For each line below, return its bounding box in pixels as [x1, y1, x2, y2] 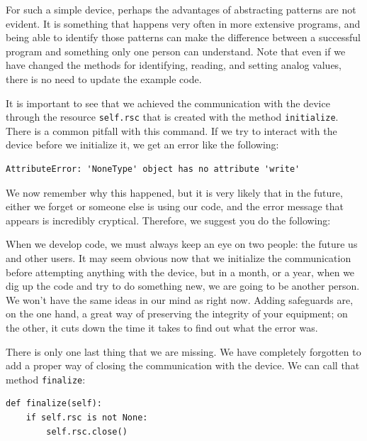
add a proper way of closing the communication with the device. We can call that [6, 358, 360, 373]
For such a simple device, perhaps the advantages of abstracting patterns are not [6, 2, 356, 16]
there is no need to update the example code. [6, 71, 202, 86]
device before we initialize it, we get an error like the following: [6, 137, 279, 152]
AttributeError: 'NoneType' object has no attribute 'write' [6, 164, 300, 174]
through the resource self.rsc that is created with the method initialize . [6, 109, 339, 124]
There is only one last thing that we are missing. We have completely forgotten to [6, 344, 361, 359]
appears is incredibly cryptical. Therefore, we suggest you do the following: [6, 212, 331, 227]
